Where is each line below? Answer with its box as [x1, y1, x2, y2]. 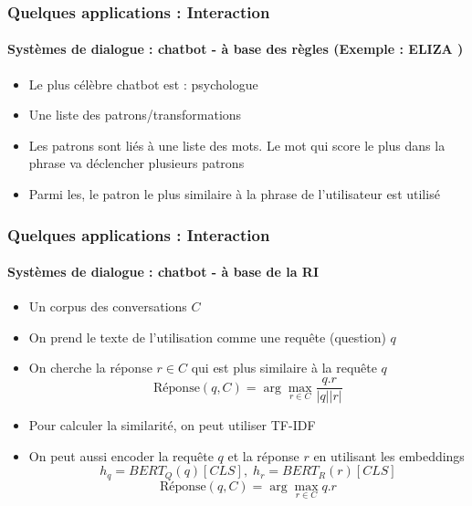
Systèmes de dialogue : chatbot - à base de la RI [7, 262, 320, 281]
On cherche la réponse [28, 358, 152, 377]
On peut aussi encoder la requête [28, 446, 214, 465]
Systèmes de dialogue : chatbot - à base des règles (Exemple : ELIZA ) [7, 39, 464, 58]
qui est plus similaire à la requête [191, 358, 377, 377]
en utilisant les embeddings [313, 446, 465, 465]
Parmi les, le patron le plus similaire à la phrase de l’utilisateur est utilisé [28, 184, 440, 204]
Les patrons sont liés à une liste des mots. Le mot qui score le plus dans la [28, 135, 446, 154]
